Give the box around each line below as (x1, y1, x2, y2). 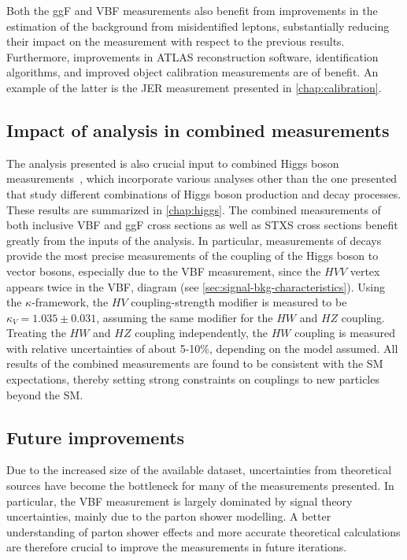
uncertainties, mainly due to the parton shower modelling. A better (6, 508, 331, 525)
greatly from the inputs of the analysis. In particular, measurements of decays (6, 232, 382, 248)
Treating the (6, 325, 66, 341)
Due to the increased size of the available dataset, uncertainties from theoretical (6, 462, 392, 478)
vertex (350, 262, 380, 279)
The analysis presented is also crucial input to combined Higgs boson (6, 154, 339, 171)
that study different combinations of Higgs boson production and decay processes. (6, 185, 401, 202)
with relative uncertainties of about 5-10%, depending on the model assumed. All (6, 339, 398, 356)
